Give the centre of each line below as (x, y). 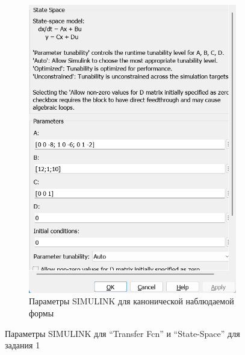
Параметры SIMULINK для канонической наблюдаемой (132, 301)
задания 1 (23, 345)
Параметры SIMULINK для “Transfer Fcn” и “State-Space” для (123, 333)
